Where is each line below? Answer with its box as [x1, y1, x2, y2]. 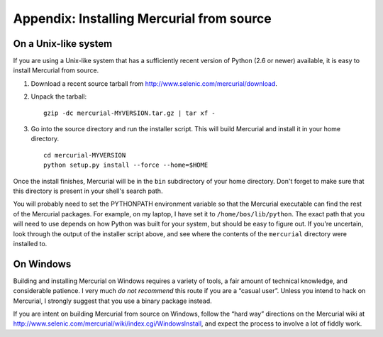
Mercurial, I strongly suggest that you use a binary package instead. [13, 297, 212, 305]
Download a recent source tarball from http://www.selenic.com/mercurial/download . [30, 79, 278, 88]
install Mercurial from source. [13, 66, 99, 74]
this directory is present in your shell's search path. [13, 187, 163, 195]
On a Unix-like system [13, 38, 113, 50]
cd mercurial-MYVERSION [43, 151, 126, 159]
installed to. [13, 239, 48, 248]
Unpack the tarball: [30, 92, 87, 101]
